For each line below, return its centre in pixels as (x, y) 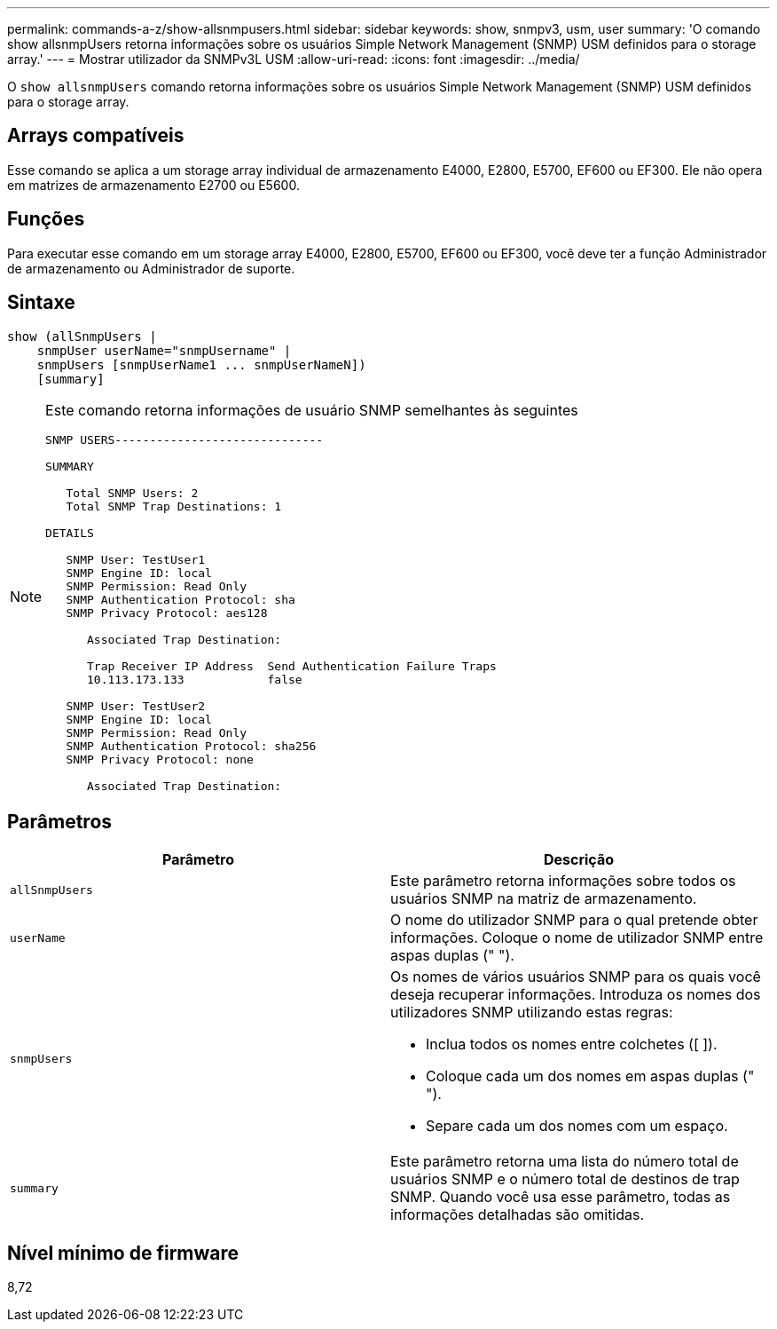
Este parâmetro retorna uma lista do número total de (565, 1162)
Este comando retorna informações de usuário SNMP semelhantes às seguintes (312, 410)
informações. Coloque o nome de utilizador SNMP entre (577, 938)
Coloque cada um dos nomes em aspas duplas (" (590, 1076)
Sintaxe (41, 303)
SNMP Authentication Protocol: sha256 (191, 746)
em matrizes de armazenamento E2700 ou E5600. (153, 185)
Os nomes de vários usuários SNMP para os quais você (576, 977)
